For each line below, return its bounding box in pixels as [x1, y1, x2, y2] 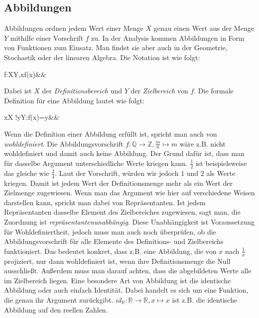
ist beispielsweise [195, 158, 247, 168]
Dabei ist [4, 85, 32, 96]
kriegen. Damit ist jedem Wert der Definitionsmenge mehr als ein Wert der [4, 177, 233, 188]
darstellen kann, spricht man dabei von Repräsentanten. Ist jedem [4, 197, 206, 207]
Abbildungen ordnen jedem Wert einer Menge [4, 23, 143, 33]
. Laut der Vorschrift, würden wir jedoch [55, 167, 179, 178]
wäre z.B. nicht [179, 138, 226, 149]
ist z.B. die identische [172, 294, 238, 305]
